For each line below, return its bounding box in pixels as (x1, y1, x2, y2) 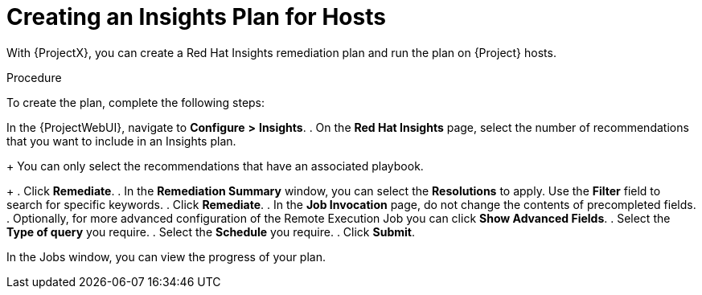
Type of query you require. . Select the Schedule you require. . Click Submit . (6, 224, 415, 239)
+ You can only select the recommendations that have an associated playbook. (6, 158, 424, 173)
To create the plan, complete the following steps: (6, 95, 265, 109)
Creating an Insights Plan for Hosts (6, 3, 386, 31)
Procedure (6, 70, 62, 84)
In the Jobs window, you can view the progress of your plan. (6, 249, 326, 264)
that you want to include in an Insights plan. (6, 133, 236, 148)
